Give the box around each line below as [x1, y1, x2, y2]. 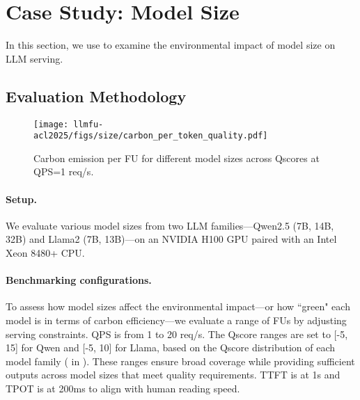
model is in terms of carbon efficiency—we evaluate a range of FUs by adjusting [6, 312, 347, 327]
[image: [33, 119, 69, 129]
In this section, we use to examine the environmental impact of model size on [6, 38, 336, 52]
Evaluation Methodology [6, 85, 187, 106]
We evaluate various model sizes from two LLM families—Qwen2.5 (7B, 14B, [6, 218, 334, 232]
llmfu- [73, 119, 104, 129]
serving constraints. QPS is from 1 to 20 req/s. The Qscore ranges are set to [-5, [6, 326, 348, 341]
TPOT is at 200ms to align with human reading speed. [6, 381, 240, 395]
